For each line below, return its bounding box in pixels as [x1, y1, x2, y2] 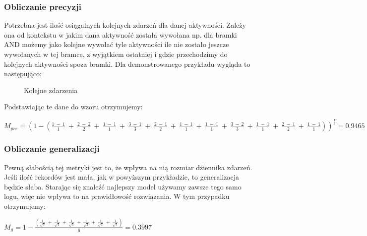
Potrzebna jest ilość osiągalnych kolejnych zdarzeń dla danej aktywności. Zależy [4, 20, 246, 30]
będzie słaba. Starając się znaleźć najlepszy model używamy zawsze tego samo [4, 181, 242, 191]
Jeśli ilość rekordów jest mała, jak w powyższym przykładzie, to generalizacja [4, 172, 239, 182]
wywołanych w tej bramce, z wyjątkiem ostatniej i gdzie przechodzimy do [4, 49, 228, 59]
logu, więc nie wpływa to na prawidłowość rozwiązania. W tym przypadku [4, 191, 230, 201]
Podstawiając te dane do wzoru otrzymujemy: [4, 101, 143, 112]
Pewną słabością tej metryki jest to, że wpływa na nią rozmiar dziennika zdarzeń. [4, 162, 252, 172]
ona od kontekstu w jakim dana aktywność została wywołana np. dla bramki [4, 29, 237, 40]
